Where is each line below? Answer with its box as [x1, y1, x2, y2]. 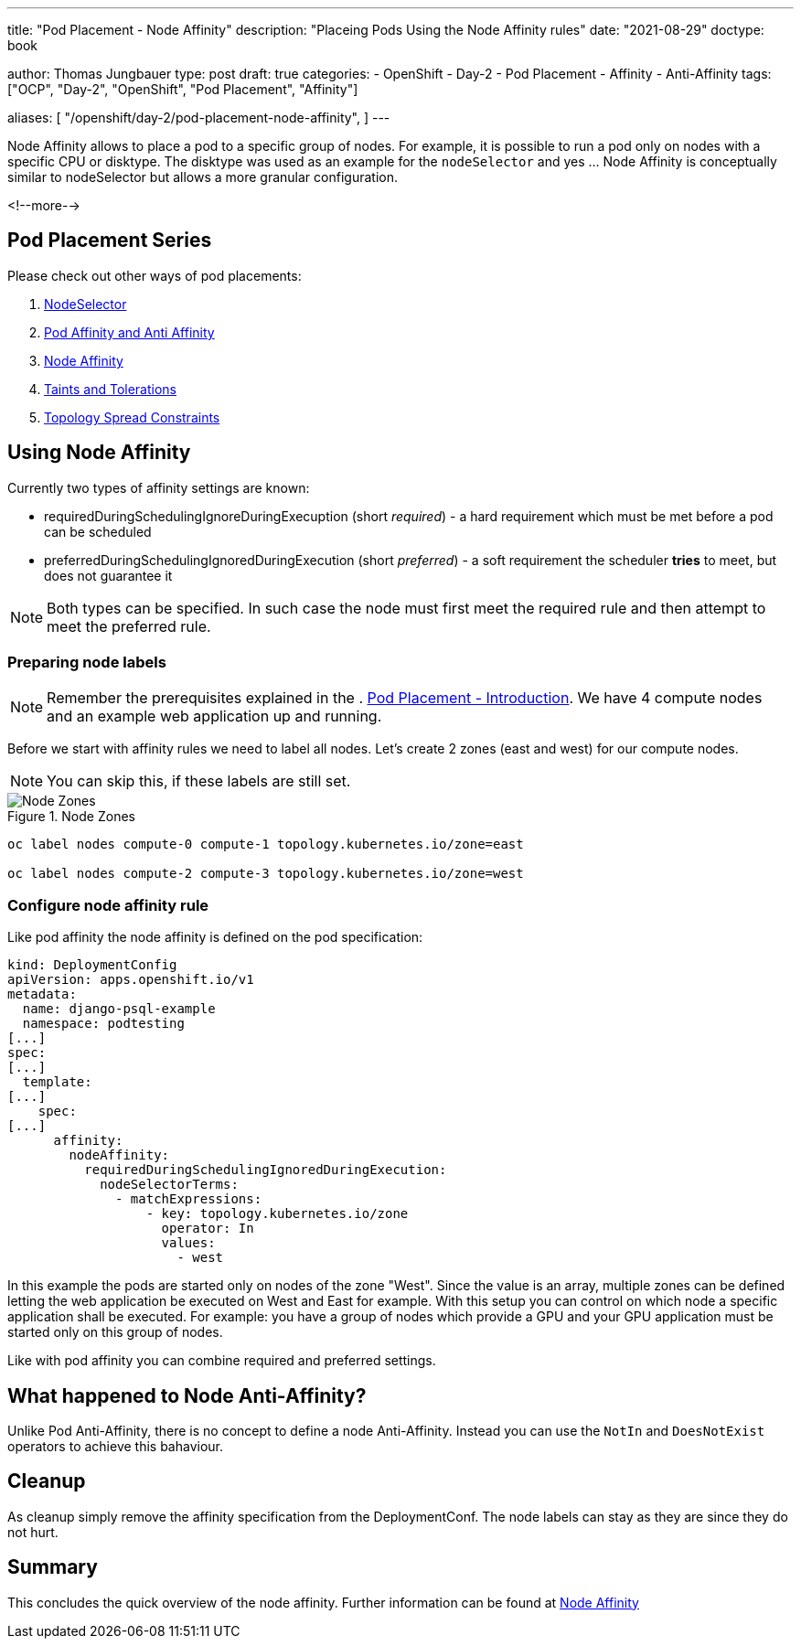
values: [161, 1235, 216, 1251]
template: [22, 1074, 92, 1090]
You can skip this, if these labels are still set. [47, 772, 351, 791]
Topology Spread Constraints [44, 409, 220, 425]
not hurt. [7, 1523, 59, 1540]
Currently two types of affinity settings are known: [7, 479, 310, 496]
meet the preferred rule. [47, 616, 211, 636]
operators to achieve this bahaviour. [7, 1438, 224, 1455]
